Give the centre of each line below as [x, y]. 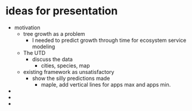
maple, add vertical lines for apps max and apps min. [106, 84]
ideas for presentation [62, 11]
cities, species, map [65, 65]
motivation [27, 27]
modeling [44, 47]
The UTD [34, 53]
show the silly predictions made [71, 78]
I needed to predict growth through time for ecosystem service [109, 40]
